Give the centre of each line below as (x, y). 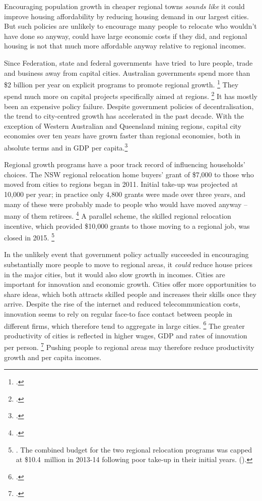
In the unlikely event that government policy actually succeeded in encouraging (126, 254)
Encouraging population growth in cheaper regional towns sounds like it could (124, 6)
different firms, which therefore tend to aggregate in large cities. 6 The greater (124, 325)
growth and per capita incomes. (53, 357)
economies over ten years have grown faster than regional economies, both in (122, 136)
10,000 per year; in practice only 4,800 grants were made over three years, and (125, 194)
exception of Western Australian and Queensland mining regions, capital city (123, 126)
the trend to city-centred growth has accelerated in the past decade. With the (124, 116)
